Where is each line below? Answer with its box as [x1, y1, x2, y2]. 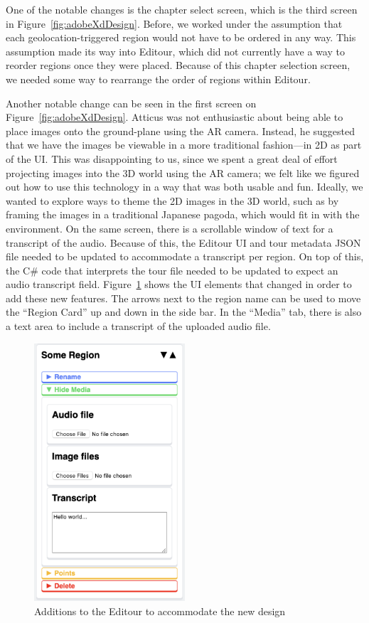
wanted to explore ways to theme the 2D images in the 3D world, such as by [6, 193, 339, 208]
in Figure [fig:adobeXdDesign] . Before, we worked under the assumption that [6, 16, 343, 31]
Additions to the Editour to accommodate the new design [34, 603, 286, 618]
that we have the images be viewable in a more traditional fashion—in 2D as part [6, 137, 362, 152]
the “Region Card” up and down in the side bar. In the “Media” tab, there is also [6, 304, 362, 319]
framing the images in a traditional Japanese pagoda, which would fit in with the [6, 207, 360, 222]
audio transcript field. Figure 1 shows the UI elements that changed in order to [6, 277, 352, 292]
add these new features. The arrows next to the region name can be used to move [6, 290, 361, 305]
